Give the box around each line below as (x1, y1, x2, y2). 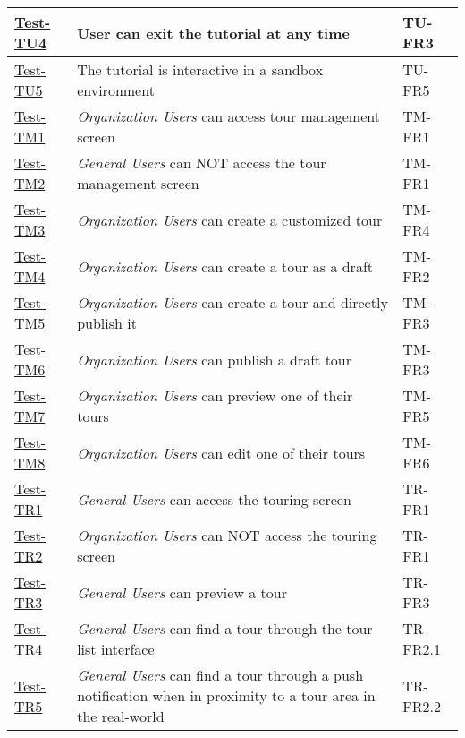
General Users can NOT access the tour (77, 152, 326, 173)
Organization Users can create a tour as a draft (77, 255, 374, 277)
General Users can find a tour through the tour (77, 618, 373, 639)
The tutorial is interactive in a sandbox (77, 59, 324, 80)
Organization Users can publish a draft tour (77, 348, 352, 370)
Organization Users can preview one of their (77, 385, 353, 406)
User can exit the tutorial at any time (77, 21, 350, 43)
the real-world (77, 706, 165, 726)
